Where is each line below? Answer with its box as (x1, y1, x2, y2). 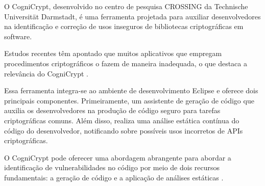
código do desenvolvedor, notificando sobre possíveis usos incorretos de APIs (4, 125, 243, 136)
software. (4, 31, 32, 41)
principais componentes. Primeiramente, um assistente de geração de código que (4, 95, 254, 105)
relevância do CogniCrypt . (4, 68, 88, 78)
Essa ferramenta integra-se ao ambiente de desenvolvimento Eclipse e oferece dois (4, 85, 258, 96)
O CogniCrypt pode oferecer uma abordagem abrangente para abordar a (4, 152, 231, 163)
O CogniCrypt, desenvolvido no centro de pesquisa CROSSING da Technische (4, 1, 248, 11)
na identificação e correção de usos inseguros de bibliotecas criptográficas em (4, 21, 244, 32)
